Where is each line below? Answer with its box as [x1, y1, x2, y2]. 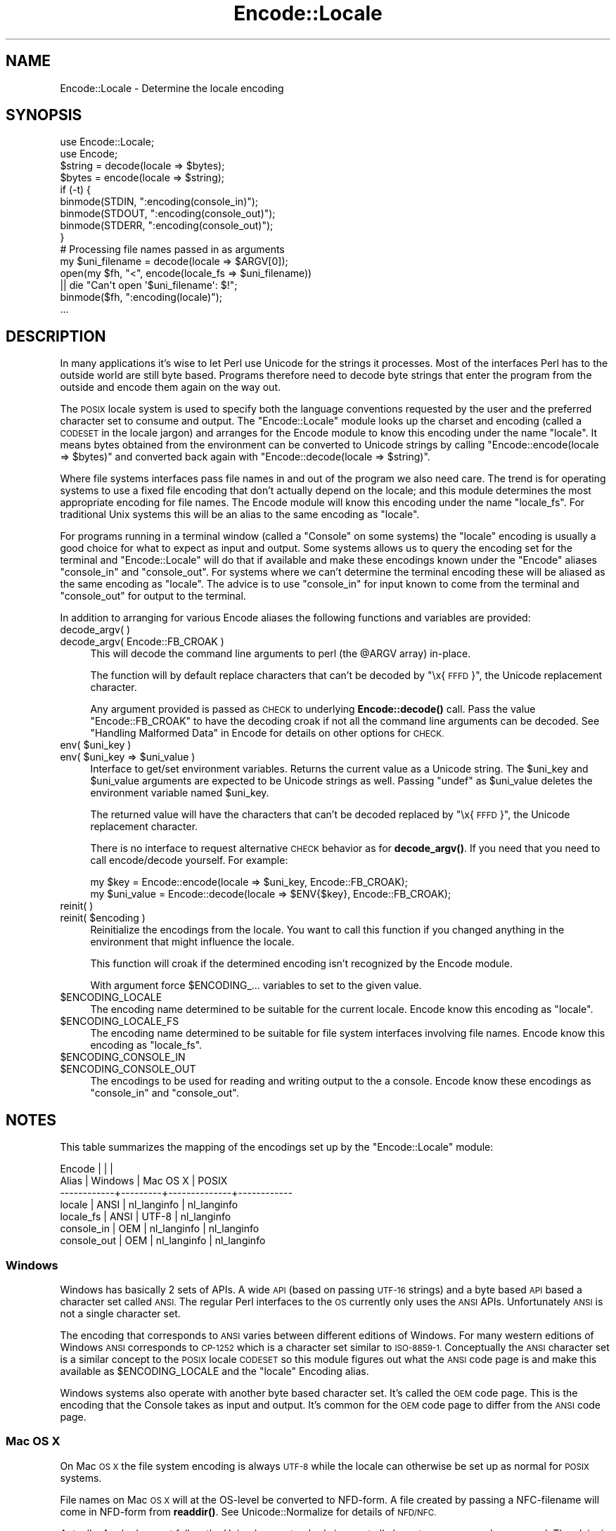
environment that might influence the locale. [90, 936, 295, 948]
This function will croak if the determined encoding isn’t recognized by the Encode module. [90, 957, 513, 970]
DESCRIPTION [6, 327, 106, 345]
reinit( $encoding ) [60, 912, 146, 924]
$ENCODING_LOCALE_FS [60, 1015, 179, 1028]
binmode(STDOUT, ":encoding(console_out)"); [60, 207, 276, 220]
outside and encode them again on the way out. [60, 381, 281, 394]
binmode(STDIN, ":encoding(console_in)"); [60, 195, 259, 208]
